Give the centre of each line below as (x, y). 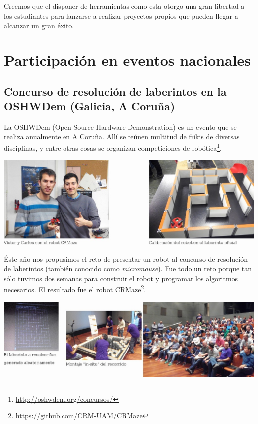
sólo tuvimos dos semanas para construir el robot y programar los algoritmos (121, 278)
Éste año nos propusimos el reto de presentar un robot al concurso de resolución (126, 258)
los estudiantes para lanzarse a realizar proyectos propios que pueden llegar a (121, 16)
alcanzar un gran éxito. (39, 26)
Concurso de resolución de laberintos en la (115, 91)
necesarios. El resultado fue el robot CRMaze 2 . (75, 289)
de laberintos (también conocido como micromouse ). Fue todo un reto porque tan (128, 268)
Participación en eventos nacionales (128, 59)
